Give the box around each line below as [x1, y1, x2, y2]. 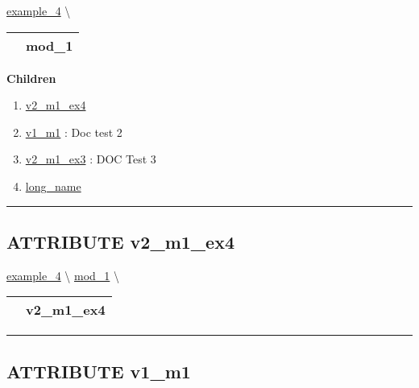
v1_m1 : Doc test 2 [25, 123, 122, 140]
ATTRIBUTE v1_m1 [6, 358, 191, 383]
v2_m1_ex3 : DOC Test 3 [25, 151, 156, 167]
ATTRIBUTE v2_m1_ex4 [6, 229, 235, 254]
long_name [25, 177, 81, 194]
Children [6, 69, 56, 86]
